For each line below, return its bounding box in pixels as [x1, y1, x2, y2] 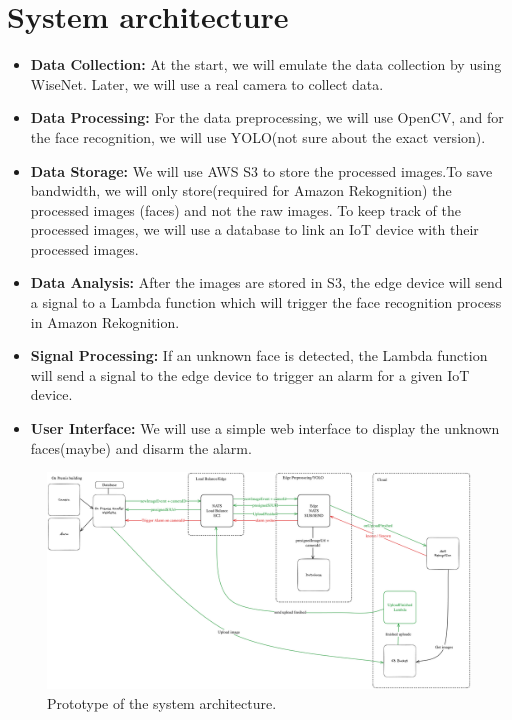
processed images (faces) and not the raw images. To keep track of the [30, 199, 461, 220]
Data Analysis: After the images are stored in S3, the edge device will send [30, 272, 503, 293]
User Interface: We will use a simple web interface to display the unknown [30, 418, 500, 439]
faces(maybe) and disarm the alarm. [30, 437, 252, 458]
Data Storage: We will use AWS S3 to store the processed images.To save [30, 160, 493, 181]
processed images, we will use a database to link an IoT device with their [30, 219, 479, 240]
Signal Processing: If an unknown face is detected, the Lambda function [30, 345, 488, 366]
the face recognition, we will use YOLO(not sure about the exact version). [30, 126, 486, 147]
